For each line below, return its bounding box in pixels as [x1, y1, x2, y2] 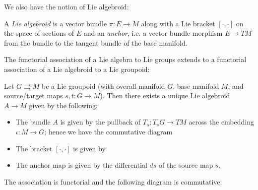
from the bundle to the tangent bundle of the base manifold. [4, 37, 188, 48]
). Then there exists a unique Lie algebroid [100, 90, 230, 101]
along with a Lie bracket [141, 18, 215, 28]
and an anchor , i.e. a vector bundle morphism [83, 28, 223, 38]
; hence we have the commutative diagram [44, 126, 173, 136]
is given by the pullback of [60, 117, 141, 127]
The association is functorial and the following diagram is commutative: [4, 176, 222, 187]
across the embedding [189, 117, 255, 127]
